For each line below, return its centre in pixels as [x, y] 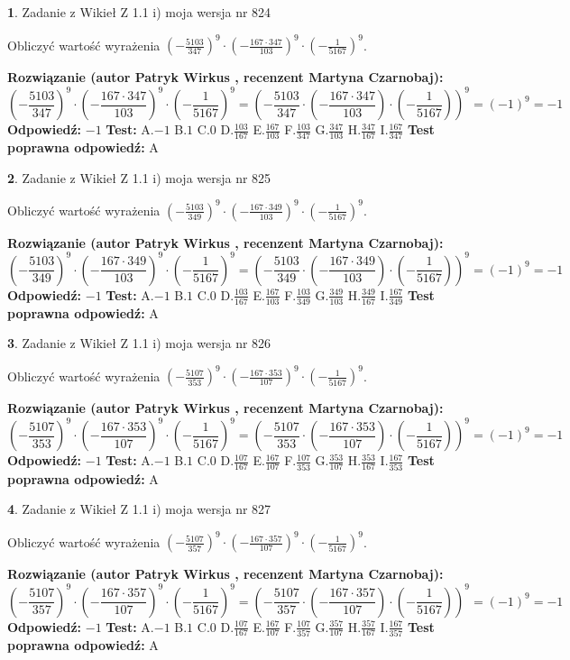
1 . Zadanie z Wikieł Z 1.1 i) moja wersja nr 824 [139, 12]
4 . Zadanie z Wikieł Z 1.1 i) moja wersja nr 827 [139, 509]
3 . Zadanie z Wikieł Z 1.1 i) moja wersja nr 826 [139, 343]
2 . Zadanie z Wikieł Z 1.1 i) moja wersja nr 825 [139, 177]
